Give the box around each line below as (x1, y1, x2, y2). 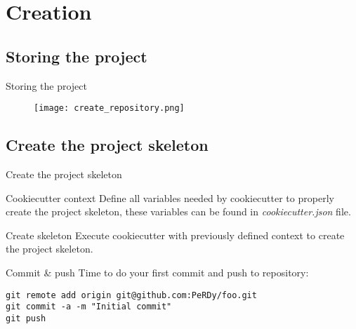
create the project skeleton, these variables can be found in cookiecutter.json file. (6, 204, 351, 219)
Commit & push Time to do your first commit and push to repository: (6, 265, 309, 279)
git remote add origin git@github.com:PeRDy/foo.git (6, 290, 257, 300)
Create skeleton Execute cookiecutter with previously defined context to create (6, 227, 345, 242)
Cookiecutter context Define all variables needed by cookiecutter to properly (6, 190, 334, 205)
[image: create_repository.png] (34, 103, 185, 114)
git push (6, 313, 46, 323)
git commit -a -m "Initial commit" (6, 302, 172, 312)
